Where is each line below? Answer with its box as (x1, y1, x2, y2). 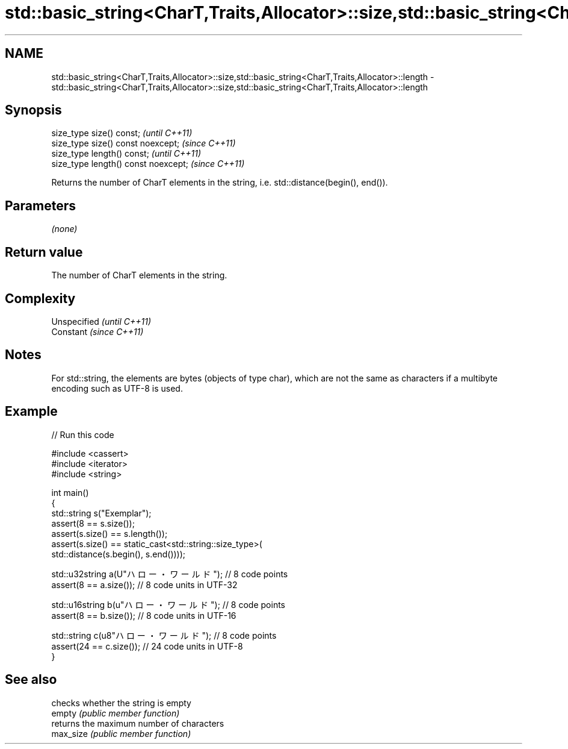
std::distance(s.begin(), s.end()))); (51, 548, 186, 559)
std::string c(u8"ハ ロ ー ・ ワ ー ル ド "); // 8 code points (51, 630, 277, 641)
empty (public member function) (51, 707, 180, 718)
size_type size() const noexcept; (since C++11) (51, 138, 236, 149)
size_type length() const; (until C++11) (51, 148, 202, 159)
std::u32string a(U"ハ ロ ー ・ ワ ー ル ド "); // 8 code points (51, 568, 288, 579)
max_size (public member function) (51, 728, 191, 739)
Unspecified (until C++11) (51, 316, 152, 327)
